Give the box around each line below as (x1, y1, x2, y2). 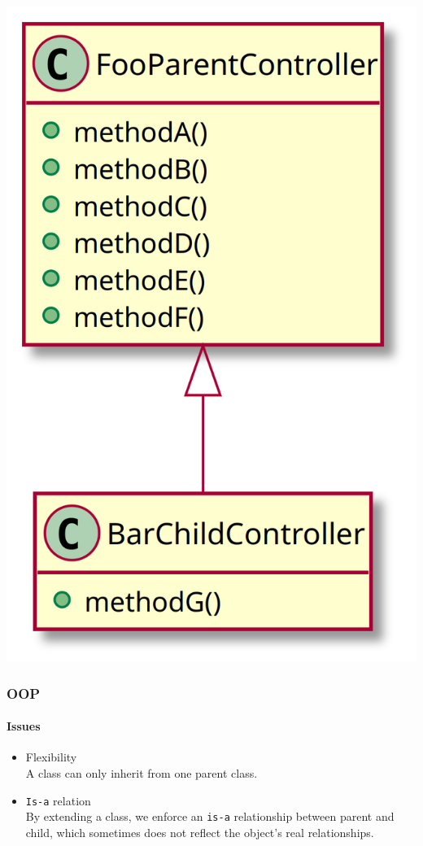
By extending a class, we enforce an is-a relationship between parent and (25, 808, 395, 825)
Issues (7, 717, 41, 735)
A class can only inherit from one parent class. (25, 764, 258, 781)
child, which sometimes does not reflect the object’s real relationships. (25, 823, 374, 840)
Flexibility (25, 748, 77, 765)
